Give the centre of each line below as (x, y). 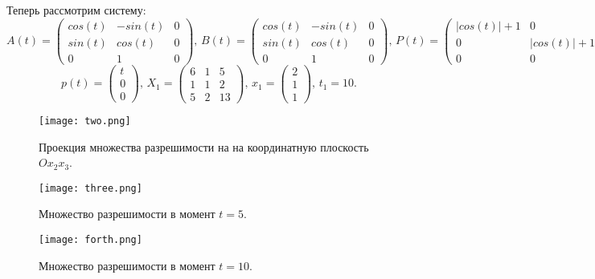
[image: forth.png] (90, 240)
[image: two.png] (85, 121)
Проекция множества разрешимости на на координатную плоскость (204, 146)
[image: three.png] (90, 188)
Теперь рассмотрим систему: (76, 10)
